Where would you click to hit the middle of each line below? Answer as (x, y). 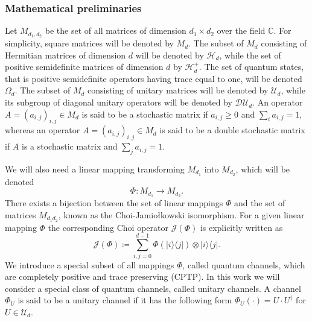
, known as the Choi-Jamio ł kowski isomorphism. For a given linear (181, 214)
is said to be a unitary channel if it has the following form (125, 300)
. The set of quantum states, (251, 67)
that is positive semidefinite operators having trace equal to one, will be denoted (154, 78)
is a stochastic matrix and (70, 146)
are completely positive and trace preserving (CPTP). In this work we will (142, 276)
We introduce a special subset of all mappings (90, 264)
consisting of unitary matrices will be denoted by (178, 90)
